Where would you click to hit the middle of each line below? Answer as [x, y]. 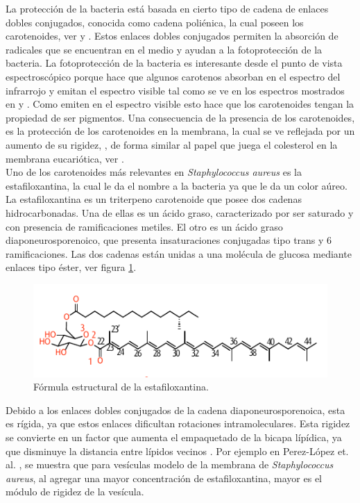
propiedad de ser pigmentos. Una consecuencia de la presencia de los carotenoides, [180, 117]
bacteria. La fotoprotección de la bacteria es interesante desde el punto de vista [174, 63]
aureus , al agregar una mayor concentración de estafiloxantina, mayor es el [164, 478]
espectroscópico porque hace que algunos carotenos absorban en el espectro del [173, 76]
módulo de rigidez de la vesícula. [75, 492]
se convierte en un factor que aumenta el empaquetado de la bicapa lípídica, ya [174, 437]
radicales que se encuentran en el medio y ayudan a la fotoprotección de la [164, 49]
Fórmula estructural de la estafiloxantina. [121, 387]
